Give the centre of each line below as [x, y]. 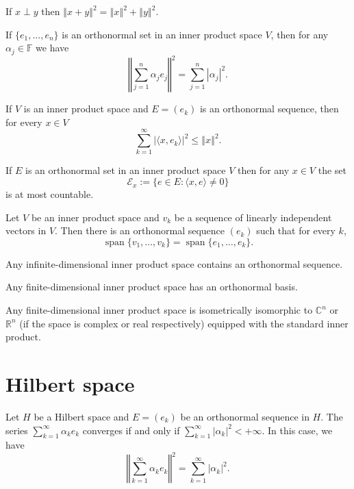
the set [332, 170]
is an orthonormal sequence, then [269, 109]
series [17, 430]
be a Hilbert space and [81, 416]
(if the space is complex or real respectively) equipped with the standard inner [184, 323]
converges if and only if [131, 430]
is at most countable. [50, 194]
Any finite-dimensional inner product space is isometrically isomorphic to [159, 310]
